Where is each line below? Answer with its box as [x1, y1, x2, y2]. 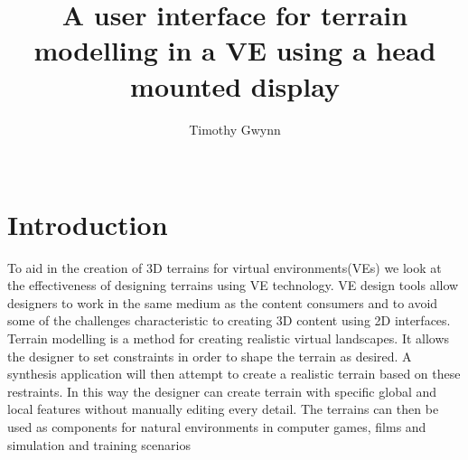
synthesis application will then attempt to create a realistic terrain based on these [7, 364, 461, 383]
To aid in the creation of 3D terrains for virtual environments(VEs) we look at [7, 258, 442, 277]
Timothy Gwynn [189, 119, 281, 138]
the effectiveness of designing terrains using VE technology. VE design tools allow [7, 276, 459, 295]
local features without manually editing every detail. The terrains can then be [7, 399, 439, 418]
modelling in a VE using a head [33, 32, 436, 69]
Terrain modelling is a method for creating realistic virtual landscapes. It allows [7, 329, 450, 347]
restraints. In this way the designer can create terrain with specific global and [7, 381, 437, 400]
